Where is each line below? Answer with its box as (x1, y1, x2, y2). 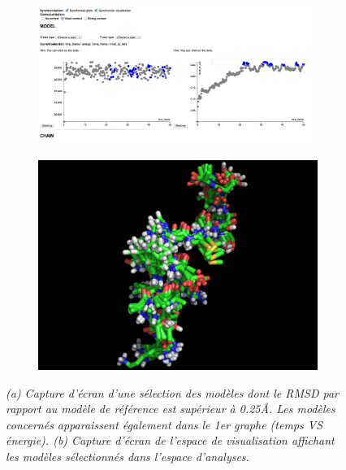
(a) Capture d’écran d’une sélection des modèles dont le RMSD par (6, 384, 339, 401)
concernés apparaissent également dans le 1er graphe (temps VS (6, 416, 323, 433)
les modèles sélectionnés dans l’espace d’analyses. (6, 447, 249, 464)
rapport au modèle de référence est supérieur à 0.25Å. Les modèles (6, 400, 335, 417)
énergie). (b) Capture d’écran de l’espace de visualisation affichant (6, 432, 335, 449)
